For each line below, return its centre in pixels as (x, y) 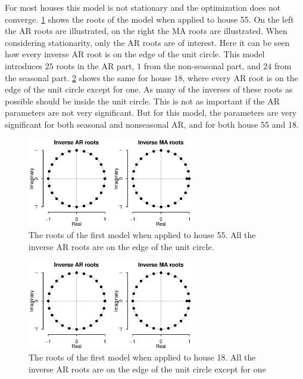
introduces (24, 65)
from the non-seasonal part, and (202, 65)
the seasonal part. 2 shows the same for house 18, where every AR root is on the (151, 77)
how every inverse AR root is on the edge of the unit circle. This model (135, 54)
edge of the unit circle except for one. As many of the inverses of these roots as (149, 89)
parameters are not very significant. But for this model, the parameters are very (151, 113)
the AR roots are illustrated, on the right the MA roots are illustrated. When (146, 31)
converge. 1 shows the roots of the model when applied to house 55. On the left (149, 19)
